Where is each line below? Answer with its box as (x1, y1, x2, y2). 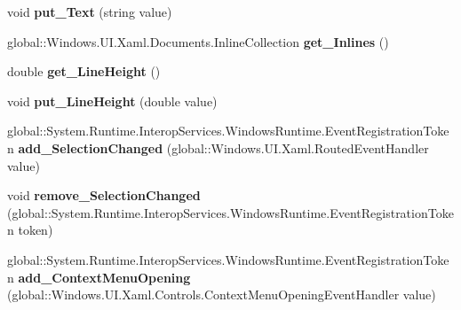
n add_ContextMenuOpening (7, 267, 191, 286)
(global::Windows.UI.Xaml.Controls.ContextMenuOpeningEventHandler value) (7, 285, 436, 304)
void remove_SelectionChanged (7, 186, 201, 205)
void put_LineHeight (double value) (7, 91, 218, 110)
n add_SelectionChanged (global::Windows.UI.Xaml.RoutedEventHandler (7, 138, 429, 157)
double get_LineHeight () (7, 62, 161, 81)
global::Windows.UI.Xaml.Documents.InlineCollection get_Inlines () (7, 32, 389, 50)
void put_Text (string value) (7, 3, 172, 20)
